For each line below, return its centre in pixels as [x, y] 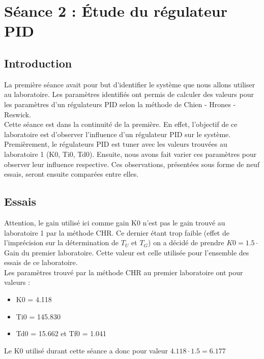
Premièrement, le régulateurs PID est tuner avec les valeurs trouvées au [116, 144]
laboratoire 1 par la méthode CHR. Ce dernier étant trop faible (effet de [117, 232]
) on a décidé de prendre [186, 242]
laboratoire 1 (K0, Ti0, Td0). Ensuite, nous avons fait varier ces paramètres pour [130, 154]
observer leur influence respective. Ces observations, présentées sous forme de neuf [132, 164]
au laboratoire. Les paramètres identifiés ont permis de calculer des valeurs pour [129, 94]
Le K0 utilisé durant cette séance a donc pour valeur [86, 350]
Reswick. [18, 114]
